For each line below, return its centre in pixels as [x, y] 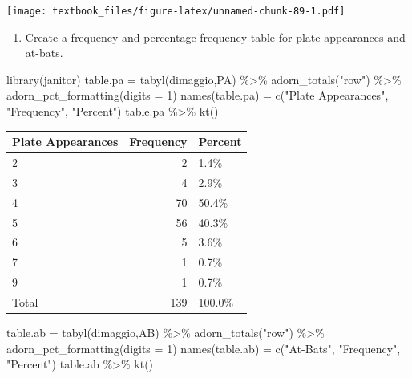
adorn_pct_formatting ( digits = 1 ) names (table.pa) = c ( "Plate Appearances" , [198, 95]
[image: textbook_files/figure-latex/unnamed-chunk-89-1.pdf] [176, 11]
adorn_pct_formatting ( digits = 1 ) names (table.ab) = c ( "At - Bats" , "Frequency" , [204, 348]
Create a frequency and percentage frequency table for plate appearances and [215, 37]
